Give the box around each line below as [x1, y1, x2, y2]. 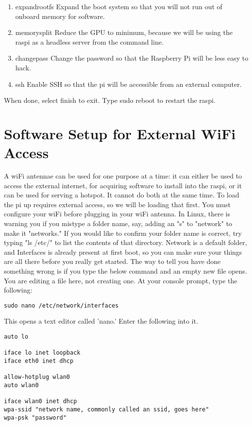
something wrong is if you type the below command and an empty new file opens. [4, 266, 247, 276]
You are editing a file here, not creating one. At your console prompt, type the [4, 275, 237, 285]
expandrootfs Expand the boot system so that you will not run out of [15, 1, 222, 11]
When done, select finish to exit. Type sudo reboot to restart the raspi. [4, 95, 216, 105]
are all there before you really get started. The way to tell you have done [4, 256, 221, 266]
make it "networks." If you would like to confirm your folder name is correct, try [4, 228, 242, 238]
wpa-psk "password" [4, 414, 67, 421]
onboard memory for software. [15, 11, 105, 21]
